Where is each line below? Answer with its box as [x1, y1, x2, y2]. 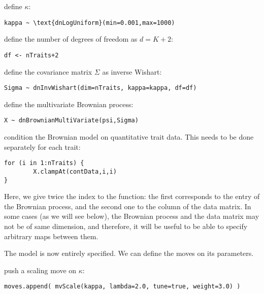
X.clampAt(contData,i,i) [33, 168, 117, 175]
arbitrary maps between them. [4, 231, 98, 241]
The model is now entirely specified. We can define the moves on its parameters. [4, 248, 254, 258]
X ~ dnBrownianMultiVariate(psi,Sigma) [4, 117, 139, 124]
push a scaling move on [4, 265, 77, 275]
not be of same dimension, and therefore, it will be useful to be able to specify [4, 220, 248, 231]
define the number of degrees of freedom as [4, 34, 138, 44]
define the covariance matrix [4, 66, 92, 77]
